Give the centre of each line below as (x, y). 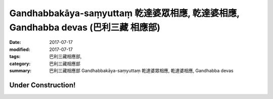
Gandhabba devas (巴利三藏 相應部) (85, 27)
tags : (15, 57)
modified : (20, 49)
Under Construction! (42, 85)
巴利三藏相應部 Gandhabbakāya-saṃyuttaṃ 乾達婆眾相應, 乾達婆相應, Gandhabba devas (141, 70)
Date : (15, 42)
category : (20, 64)
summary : (20, 70)
